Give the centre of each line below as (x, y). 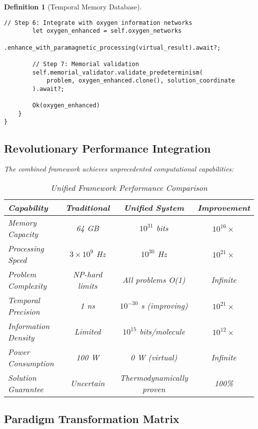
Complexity (27, 285)
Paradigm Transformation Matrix (92, 419)
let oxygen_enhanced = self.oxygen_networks (107, 31)
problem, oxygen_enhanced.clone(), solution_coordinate (141, 81)
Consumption (31, 363)
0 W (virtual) (154, 357)
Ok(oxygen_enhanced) (66, 106)
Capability (28, 207)
